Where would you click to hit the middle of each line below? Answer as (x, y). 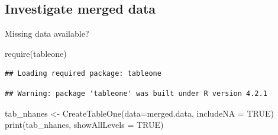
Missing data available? (47, 33)
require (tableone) (36, 53)
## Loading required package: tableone (83, 74)
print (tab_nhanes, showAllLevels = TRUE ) (84, 125)
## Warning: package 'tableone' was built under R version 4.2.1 (136, 93)
